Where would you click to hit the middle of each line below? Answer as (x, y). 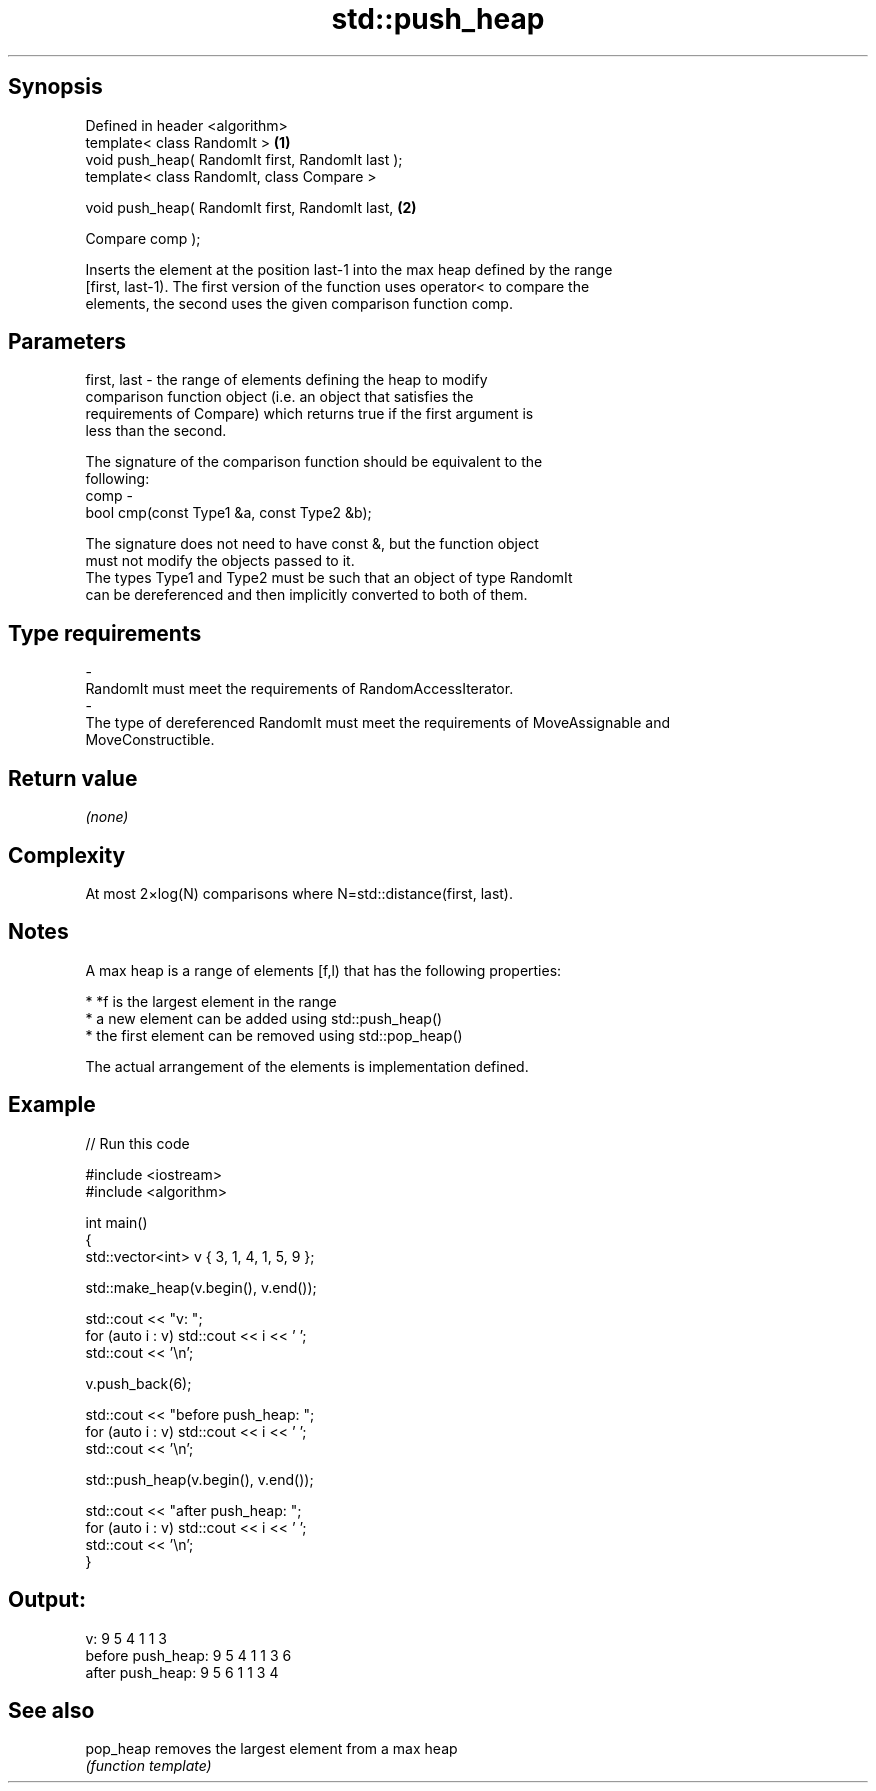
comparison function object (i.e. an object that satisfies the (279, 397)
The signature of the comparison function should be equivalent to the (314, 462)
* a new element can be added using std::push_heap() (264, 1018)
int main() (116, 1222)
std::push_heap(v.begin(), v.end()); (199, 1479)
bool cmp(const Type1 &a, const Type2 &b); (228, 513)
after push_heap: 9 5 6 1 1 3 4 (182, 1672)
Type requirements (105, 633)
